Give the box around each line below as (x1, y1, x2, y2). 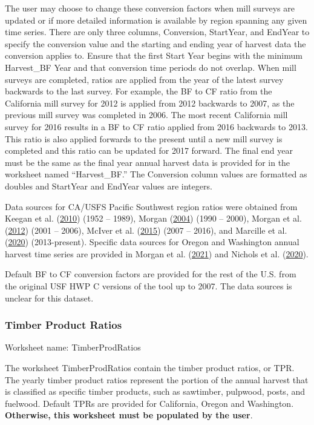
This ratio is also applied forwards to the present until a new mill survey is (5, 132, 283, 145)
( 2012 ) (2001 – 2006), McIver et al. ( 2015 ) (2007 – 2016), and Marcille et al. (5, 223, 287, 236)
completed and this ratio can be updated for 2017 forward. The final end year (5, 144, 293, 157)
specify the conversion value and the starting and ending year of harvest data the (5, 37, 306, 50)
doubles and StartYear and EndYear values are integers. (5, 179, 212, 192)
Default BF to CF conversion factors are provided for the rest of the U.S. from (5, 268, 296, 280)
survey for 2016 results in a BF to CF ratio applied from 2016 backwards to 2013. (5, 120, 308, 133)
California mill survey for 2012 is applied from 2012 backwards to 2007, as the (5, 96, 295, 109)
